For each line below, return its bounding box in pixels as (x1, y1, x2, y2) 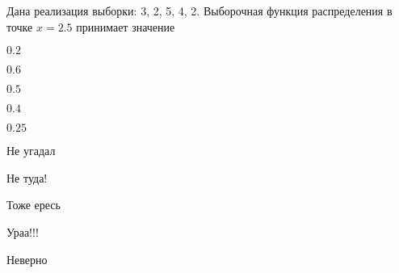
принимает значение (76, 18, 175, 35)
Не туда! (6, 169, 48, 186)
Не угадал (6, 142, 56, 159)
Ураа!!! (6, 223, 39, 240)
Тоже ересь (6, 196, 61, 213)
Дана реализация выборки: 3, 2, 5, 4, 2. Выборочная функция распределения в (6, 2, 393, 19)
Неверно (6, 250, 48, 267)
